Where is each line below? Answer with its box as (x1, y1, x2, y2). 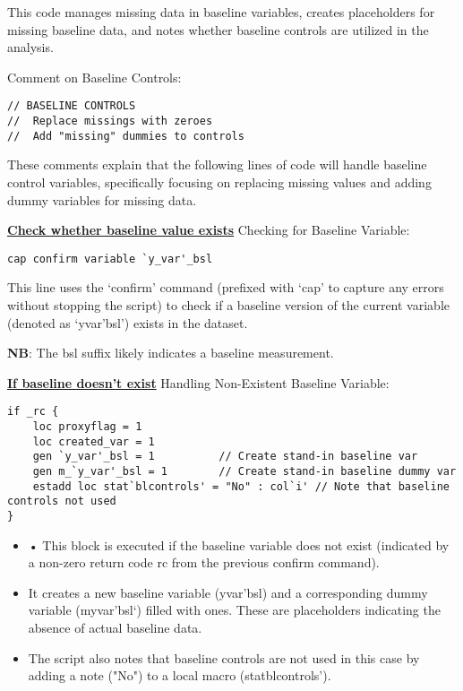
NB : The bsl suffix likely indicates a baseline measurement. (7, 343, 334, 362)
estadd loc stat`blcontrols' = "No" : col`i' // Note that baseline (32, 479, 450, 493)
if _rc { (7, 405, 59, 419)
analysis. (7, 38, 54, 56)
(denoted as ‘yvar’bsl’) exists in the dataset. (7, 313, 248, 332)
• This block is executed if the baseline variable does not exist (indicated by (28, 535, 450, 554)
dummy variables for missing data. (7, 190, 197, 209)
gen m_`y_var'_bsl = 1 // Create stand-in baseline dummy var (32, 464, 457, 478)
